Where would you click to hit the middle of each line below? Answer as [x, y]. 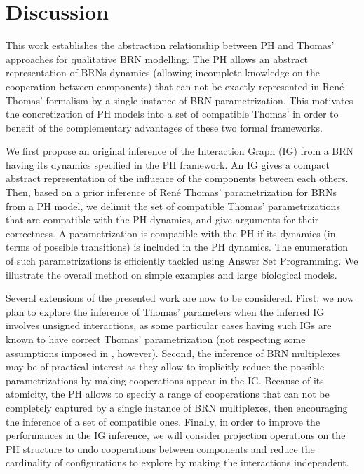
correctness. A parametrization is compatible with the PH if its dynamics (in [171, 233]
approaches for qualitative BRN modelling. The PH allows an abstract [157, 58]
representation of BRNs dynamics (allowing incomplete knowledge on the [163, 72]
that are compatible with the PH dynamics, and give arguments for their [162, 219]
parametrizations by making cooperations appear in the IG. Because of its [165, 380]
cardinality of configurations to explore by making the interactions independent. [177, 462]
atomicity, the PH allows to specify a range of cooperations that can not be [168, 394]
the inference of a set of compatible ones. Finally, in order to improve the [163, 421]
